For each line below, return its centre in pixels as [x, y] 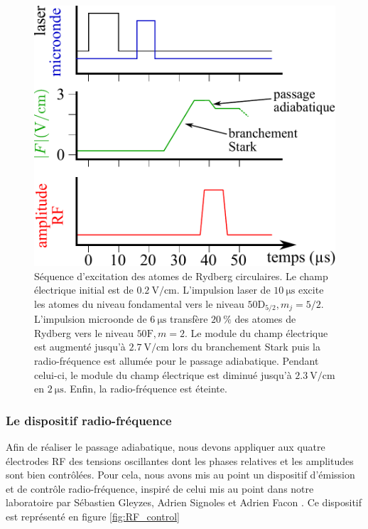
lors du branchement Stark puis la [246, 347]
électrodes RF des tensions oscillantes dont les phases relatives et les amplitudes [180, 460]
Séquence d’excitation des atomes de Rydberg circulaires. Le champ [181, 276]
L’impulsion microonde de [91, 319]
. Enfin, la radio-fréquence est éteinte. [145, 389]
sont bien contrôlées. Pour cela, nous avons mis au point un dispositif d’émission [180, 475]
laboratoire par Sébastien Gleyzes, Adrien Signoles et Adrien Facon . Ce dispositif [184, 502]
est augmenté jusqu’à [80, 347]
